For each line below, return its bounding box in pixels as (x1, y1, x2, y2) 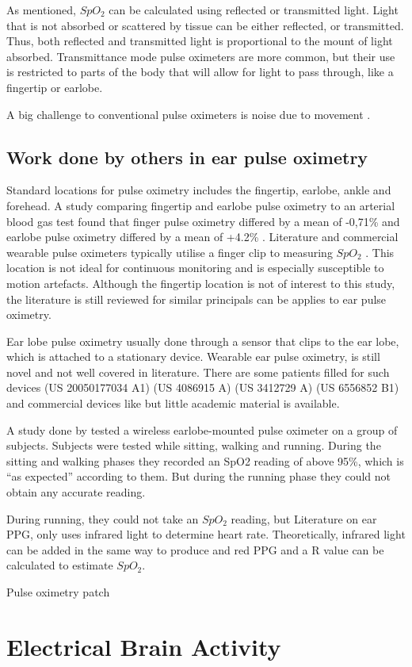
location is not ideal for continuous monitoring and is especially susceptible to (6, 259, 384, 276)
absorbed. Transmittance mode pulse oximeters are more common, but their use (6, 48, 395, 64)
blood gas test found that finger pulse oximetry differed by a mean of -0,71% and (6, 213, 400, 229)
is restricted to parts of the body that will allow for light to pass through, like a (6, 63, 394, 80)
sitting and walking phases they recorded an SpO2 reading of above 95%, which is (6, 452, 404, 469)
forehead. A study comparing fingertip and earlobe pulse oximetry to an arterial (6, 197, 395, 213)
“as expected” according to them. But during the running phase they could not (6, 468, 391, 485)
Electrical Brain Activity (6, 630, 281, 662)
